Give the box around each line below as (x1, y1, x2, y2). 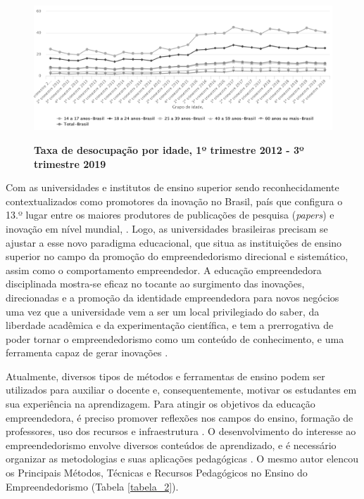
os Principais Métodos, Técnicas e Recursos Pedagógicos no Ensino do (6, 465, 308, 480)
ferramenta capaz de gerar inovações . (6, 345, 168, 360)
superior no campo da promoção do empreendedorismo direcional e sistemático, (6, 249, 349, 264)
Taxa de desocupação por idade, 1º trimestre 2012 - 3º (34, 142, 304, 157)
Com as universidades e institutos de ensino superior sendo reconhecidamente (6, 180, 339, 195)
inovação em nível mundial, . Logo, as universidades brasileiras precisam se (6, 221, 328, 235)
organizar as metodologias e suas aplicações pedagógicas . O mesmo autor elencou (6, 451, 359, 466)
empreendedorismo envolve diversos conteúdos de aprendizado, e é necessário (6, 437, 337, 452)
